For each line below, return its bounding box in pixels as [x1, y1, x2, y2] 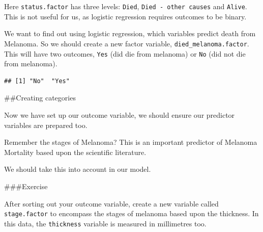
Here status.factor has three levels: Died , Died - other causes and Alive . [4, 1, 247, 11]
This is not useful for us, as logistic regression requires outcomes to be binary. [4, 11, 247, 21]
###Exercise [4, 181, 48, 191]
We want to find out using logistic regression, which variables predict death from [4, 28, 256, 39]
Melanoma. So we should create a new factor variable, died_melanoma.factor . [4, 38, 249, 48]
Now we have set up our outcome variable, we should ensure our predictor [4, 109, 235, 120]
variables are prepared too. [4, 119, 87, 130]
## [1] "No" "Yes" [4, 77, 70, 85]
